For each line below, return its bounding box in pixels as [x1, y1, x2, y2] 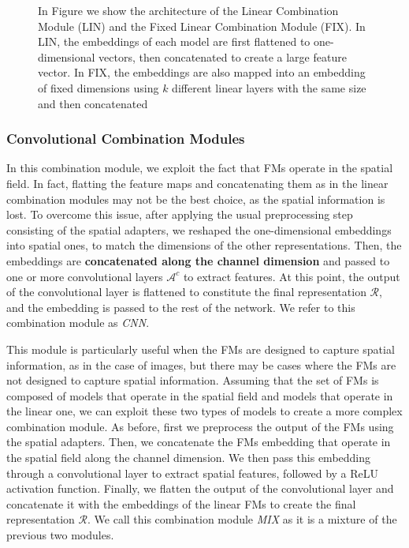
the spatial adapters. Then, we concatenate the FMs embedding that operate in [6, 434, 391, 450]
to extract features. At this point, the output [183, 268, 400, 284]
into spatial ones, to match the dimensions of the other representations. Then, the [6, 237, 402, 253]
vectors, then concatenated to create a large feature [99, 48, 347, 65]
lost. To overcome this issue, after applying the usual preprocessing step [6, 206, 353, 223]
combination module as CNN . [6, 314, 150, 331]
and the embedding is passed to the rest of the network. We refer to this [6, 298, 355, 315]
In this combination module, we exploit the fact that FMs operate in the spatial [6, 160, 393, 176]
